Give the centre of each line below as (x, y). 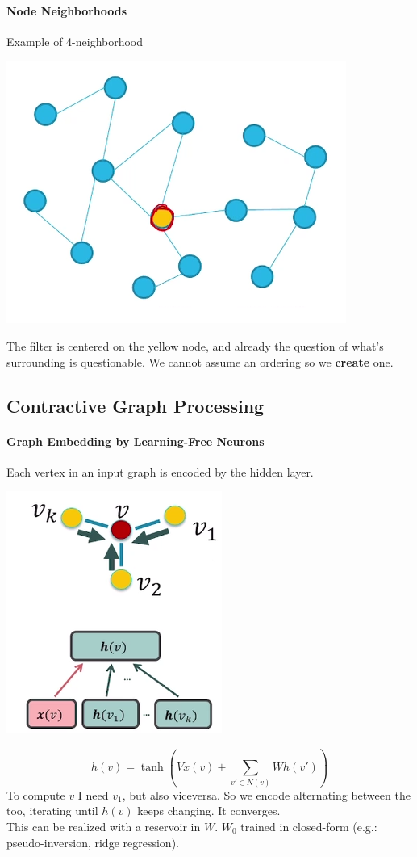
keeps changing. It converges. (209, 811)
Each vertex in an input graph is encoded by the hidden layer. (160, 471)
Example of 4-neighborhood (75, 41)
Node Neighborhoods (67, 10)
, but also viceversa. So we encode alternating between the (266, 794)
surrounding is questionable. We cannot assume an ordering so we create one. (200, 361)
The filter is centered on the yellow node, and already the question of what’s (195, 345)
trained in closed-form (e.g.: (309, 826)
